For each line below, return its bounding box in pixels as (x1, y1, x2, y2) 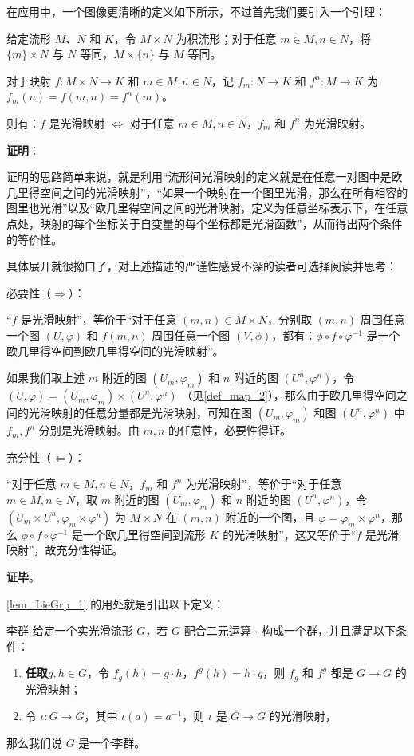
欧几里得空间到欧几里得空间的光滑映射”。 (6, 342, 224, 359)
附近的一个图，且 (225, 508, 315, 525)
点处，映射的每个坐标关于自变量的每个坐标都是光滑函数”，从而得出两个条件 (6, 215, 403, 231)
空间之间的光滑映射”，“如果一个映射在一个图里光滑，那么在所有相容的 (39, 183, 408, 200)
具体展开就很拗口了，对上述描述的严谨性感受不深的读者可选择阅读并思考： (6, 258, 397, 274)
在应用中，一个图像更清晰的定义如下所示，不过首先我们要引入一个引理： (6, 3, 386, 19)
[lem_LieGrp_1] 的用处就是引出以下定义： (6, 595, 225, 612)
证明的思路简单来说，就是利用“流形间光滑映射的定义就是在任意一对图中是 (6, 168, 392, 185)
